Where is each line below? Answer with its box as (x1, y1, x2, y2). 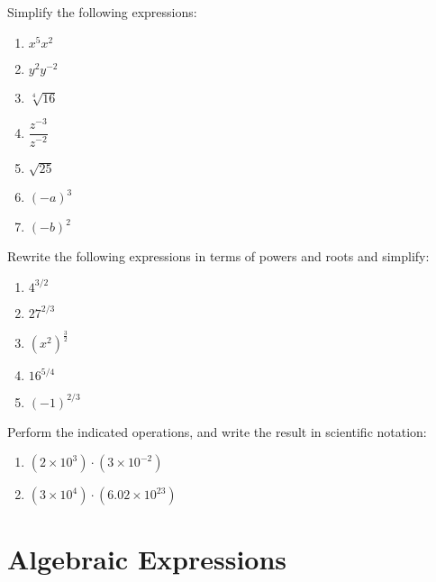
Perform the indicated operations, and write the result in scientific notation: (7, 422, 427, 441)
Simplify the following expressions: (7, 3, 197, 21)
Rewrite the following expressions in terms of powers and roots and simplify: (7, 247, 430, 266)
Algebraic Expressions (7, 540, 287, 577)
